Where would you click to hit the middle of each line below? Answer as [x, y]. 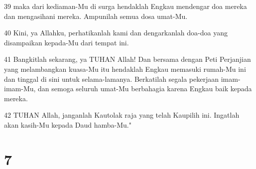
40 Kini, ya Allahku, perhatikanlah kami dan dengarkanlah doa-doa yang [116, 33]
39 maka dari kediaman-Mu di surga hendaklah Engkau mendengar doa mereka [126, 6]
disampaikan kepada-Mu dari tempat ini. [66, 42]
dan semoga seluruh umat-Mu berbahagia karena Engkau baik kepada [145, 88]
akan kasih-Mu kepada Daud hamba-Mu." [68, 124]
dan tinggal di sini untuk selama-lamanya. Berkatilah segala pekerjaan [112, 79]
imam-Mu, [20, 88]
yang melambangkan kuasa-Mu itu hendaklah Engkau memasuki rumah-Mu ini [125, 69]
